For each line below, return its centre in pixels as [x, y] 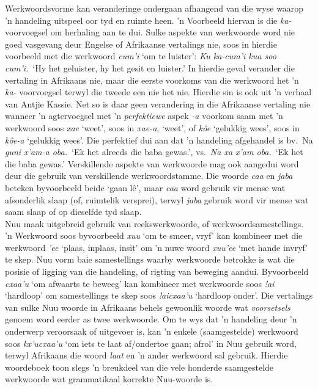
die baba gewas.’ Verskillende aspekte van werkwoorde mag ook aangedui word [152, 163]
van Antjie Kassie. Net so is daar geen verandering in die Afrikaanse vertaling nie [158, 104]
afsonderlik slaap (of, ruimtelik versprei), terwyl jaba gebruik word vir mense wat [157, 199]
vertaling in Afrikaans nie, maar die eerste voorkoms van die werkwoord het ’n [152, 80]
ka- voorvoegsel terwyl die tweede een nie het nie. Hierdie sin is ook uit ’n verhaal [158, 92]
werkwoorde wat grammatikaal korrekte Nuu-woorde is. [109, 379]
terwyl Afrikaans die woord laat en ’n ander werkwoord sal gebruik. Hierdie [146, 355]
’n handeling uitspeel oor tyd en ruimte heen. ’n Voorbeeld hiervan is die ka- [148, 20]
